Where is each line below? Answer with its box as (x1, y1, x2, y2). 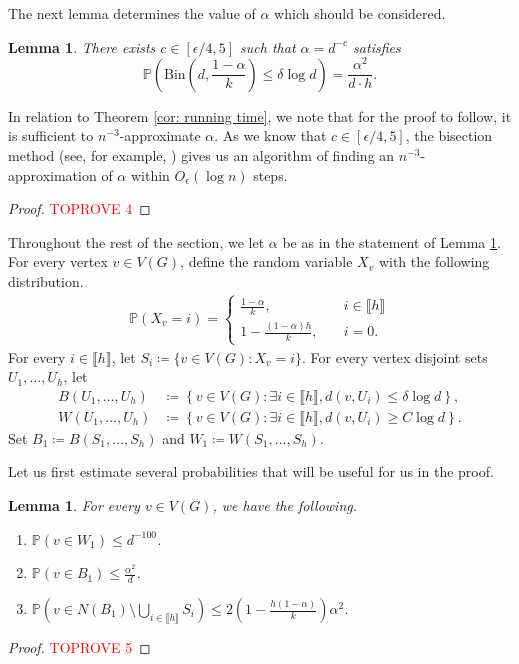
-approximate (119, 125, 201, 146)
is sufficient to (8, 125, 94, 146)
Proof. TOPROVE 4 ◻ (8, 198, 151, 219)
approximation (8, 164, 97, 185)
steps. (253, 164, 288, 185)
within (130, 164, 170, 185)
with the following (378, 251, 490, 272)
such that (240, 36, 296, 57)
